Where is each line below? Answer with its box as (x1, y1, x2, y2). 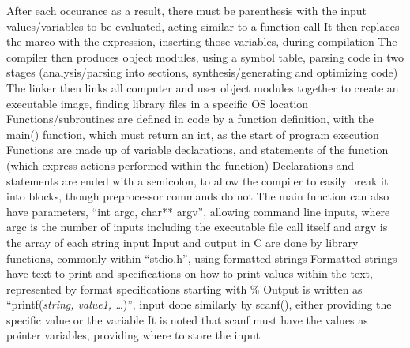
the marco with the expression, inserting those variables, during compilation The (6, 33, 397, 50)
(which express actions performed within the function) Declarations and (6, 156, 355, 173)
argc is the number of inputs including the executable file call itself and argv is (6, 219, 388, 235)
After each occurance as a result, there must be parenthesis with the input (6, 2, 367, 18)
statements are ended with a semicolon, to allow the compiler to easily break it (6, 172, 389, 189)
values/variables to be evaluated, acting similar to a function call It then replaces (6, 17, 400, 34)
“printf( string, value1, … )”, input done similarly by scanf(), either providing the (6, 296, 392, 312)
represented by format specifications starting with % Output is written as (6, 280, 363, 297)
